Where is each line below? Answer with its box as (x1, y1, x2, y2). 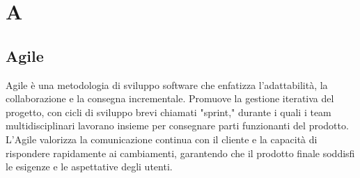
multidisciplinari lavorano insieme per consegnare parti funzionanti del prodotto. (6, 118, 349, 133)
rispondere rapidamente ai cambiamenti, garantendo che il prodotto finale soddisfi (6, 145, 355, 160)
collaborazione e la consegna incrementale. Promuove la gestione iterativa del (6, 91, 334, 106)
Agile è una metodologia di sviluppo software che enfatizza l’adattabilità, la (6, 77, 328, 92)
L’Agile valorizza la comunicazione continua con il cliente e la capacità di (6, 131, 318, 146)
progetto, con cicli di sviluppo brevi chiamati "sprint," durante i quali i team (6, 104, 331, 119)
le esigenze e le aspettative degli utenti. (6, 159, 173, 174)
